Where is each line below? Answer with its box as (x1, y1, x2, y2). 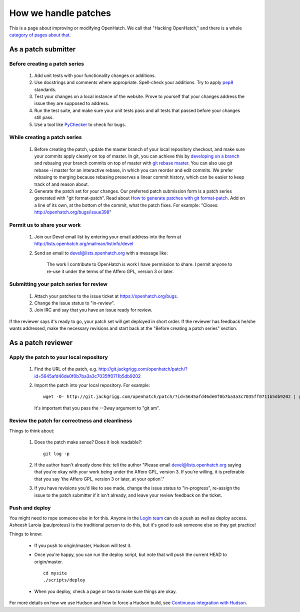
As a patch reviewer (9, 338, 73, 347)
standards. (34, 86, 56, 92)
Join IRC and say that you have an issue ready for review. (34, 307, 152, 313)
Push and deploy (9, 504, 51, 511)
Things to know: (9, 531, 42, 537)
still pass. (34, 114, 54, 120)
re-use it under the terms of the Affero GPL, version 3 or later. (46, 268, 174, 274)
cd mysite (43, 570, 67, 576)
